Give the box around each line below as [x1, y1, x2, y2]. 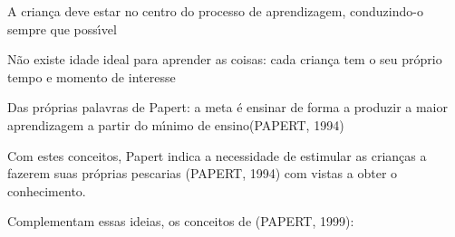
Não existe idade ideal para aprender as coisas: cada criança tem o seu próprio [7, 50, 442, 69]
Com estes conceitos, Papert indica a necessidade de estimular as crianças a [7, 146, 427, 165]
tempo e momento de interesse [7, 67, 176, 86]
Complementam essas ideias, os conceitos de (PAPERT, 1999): [7, 212, 354, 231]
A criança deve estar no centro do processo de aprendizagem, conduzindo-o [7, 2, 423, 20]
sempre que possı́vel [7, 19, 117, 38]
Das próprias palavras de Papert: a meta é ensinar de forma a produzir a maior [7, 98, 448, 117]
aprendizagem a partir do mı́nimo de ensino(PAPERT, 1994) [7, 115, 344, 134]
